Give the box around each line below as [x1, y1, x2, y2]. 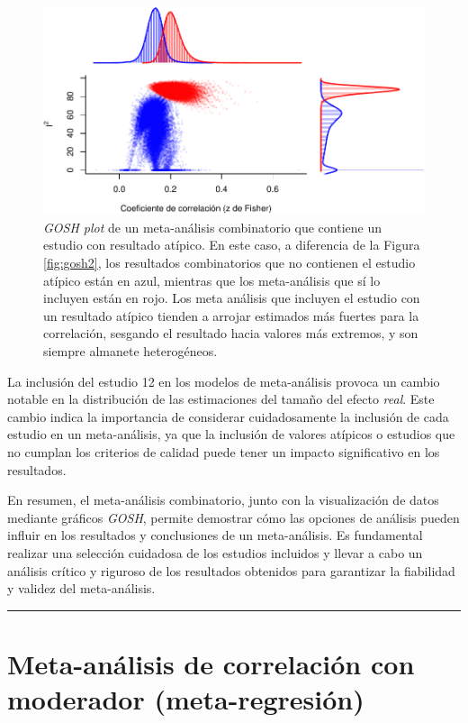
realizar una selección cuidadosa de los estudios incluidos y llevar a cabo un [7, 543, 423, 562]
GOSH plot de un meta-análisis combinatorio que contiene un [43, 217, 382, 236]
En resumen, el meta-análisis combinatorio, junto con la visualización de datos [7, 490, 439, 509]
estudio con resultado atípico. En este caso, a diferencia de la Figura [43, 235, 420, 254]
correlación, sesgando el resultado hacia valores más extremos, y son [43, 324, 418, 343]
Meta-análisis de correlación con [7, 645, 415, 682]
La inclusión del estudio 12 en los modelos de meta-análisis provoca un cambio [7, 371, 440, 390]
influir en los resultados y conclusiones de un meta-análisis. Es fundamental [7, 526, 423, 545]
